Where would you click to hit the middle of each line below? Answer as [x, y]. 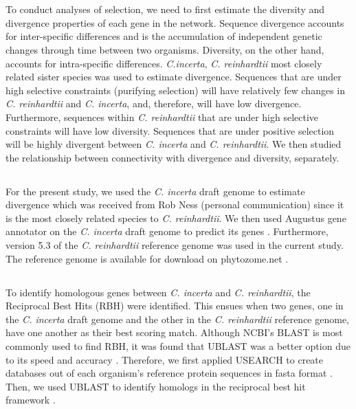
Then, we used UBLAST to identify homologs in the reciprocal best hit [156, 386]
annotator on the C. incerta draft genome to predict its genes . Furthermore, [167, 231]
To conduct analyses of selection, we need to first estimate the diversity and [165, 9]
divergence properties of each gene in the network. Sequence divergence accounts [175, 22]
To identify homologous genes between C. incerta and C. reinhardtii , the [158, 292]
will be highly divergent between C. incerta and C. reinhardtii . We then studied [174, 144]
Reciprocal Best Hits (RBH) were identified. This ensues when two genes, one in [175, 306]
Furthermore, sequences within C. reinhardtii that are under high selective [162, 117]
